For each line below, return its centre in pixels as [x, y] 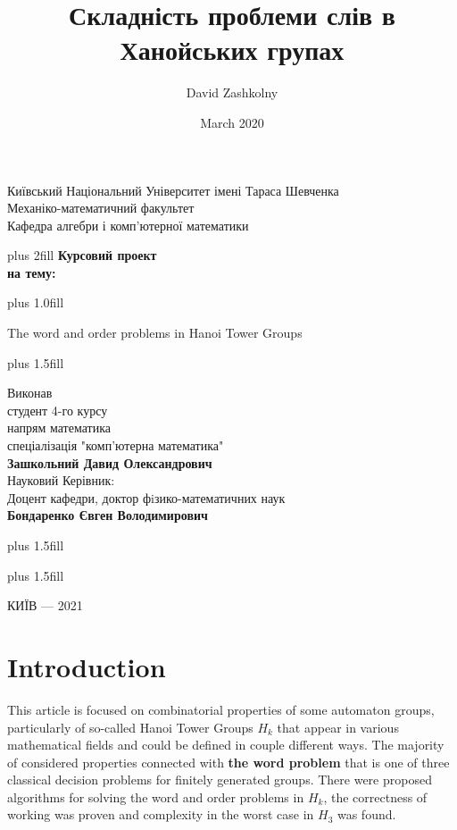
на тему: [32, 272]
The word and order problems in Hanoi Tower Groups [155, 333]
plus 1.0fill [36, 302]
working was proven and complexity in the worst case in [161, 814]
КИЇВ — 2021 [45, 605]
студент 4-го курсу [58, 410]
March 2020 [232, 122]
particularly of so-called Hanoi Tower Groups [130, 727]
